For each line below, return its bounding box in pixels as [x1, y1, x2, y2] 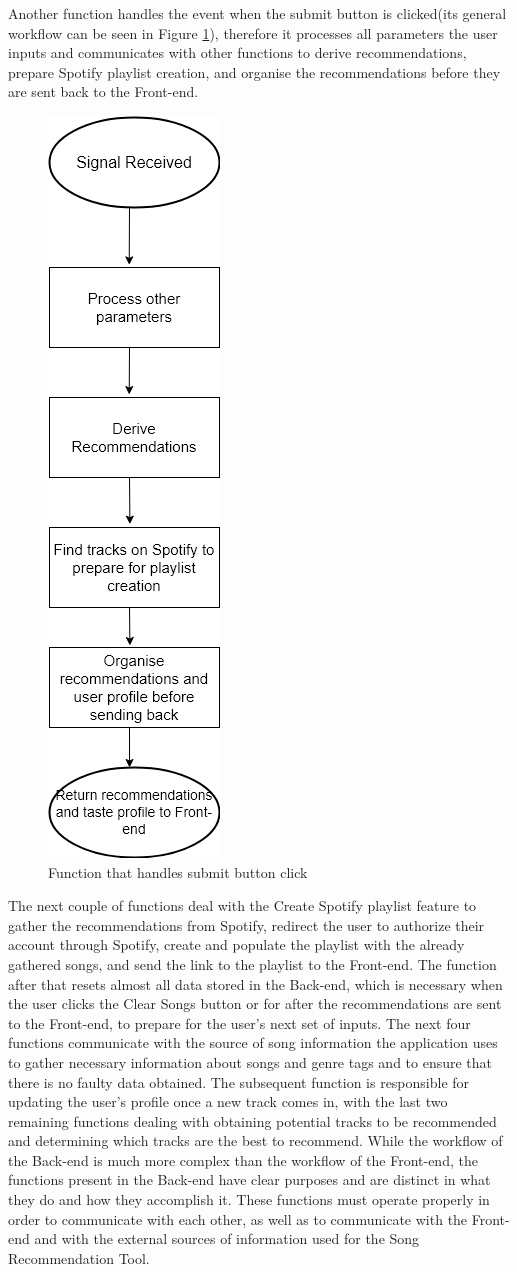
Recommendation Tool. [8, 1247, 150, 1268]
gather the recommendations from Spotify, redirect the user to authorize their [8, 914, 485, 935]
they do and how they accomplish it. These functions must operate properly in [8, 1189, 490, 1210]
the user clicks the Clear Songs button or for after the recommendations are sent [8, 993, 502, 1014]
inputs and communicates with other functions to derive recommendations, [8, 42, 467, 63]
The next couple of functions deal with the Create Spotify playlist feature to [8, 895, 477, 916]
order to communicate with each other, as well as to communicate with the [8, 1208, 468, 1229]
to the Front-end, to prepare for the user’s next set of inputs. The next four [8, 1012, 471, 1033]
